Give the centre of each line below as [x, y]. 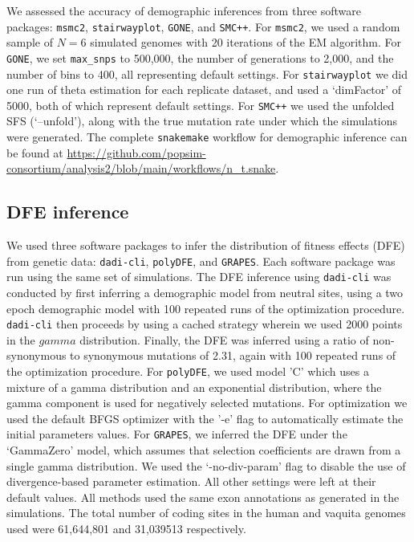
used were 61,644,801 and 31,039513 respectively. [126, 529]
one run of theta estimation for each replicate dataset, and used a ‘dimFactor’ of [204, 90]
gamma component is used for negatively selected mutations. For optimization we [207, 403]
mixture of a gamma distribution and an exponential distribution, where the [194, 387]
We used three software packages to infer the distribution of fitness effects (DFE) [206, 245]
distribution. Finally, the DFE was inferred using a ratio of [224, 339]
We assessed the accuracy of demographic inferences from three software [184, 10]
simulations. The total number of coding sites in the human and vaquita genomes [206, 513]
